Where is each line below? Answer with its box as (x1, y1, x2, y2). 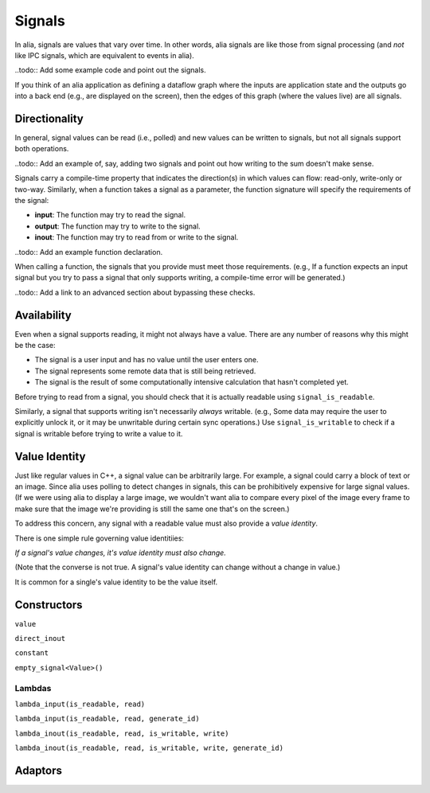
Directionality (14, 111, 84, 125)
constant (14, 649, 49, 658)
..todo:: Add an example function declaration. (14, 247, 163, 256)
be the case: (14, 341, 56, 350)
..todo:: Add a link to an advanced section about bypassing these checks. (14, 287, 256, 297)
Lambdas (14, 682, 52, 693)
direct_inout (14, 634, 66, 643)
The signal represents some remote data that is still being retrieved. (34, 366, 256, 376)
